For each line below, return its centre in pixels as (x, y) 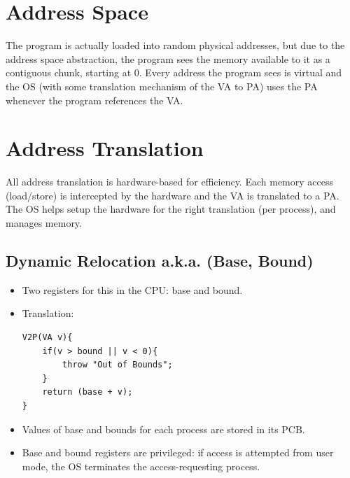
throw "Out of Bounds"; (118, 365)
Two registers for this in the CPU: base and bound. (132, 289)
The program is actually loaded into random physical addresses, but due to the (175, 45)
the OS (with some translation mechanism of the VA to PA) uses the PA (162, 86)
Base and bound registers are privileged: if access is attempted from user (178, 452)
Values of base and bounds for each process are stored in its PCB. (163, 429)
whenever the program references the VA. (94, 100)
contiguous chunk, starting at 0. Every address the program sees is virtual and (174, 72)
